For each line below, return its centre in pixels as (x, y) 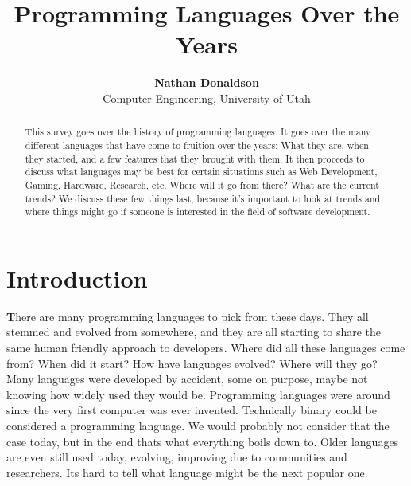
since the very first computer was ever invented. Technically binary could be (192, 410)
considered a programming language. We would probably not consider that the (198, 425)
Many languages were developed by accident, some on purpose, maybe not (187, 379)
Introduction (77, 278)
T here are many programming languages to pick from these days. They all (188, 316)
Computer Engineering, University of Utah (207, 98)
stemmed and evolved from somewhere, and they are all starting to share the (194, 332)
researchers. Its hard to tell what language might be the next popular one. (187, 472)
